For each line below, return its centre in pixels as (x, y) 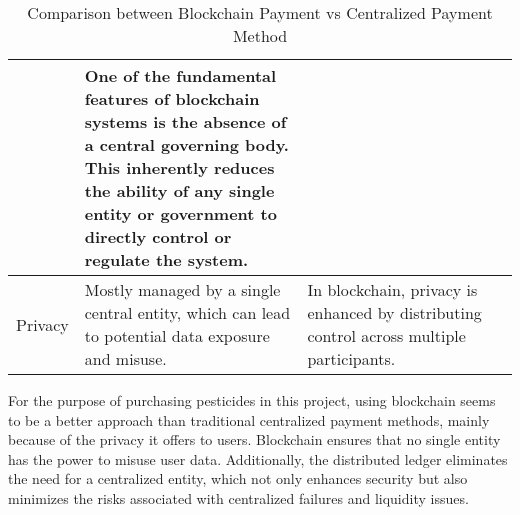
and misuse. (125, 358)
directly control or (158, 236)
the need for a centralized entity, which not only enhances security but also (238, 478)
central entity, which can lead (187, 312)
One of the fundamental (180, 75)
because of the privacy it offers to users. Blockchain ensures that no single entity (254, 439)
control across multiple (386, 335)
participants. (351, 358)
